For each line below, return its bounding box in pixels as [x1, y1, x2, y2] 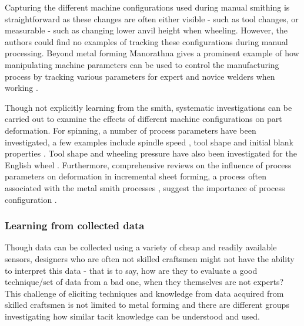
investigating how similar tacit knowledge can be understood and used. [5, 310, 260, 322]
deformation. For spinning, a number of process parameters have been [5, 124, 256, 136]
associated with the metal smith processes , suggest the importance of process [5, 181, 285, 193]
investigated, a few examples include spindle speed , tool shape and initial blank [5, 135, 293, 148]
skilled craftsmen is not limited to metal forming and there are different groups [5, 298, 289, 311]
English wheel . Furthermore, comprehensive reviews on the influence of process [5, 158, 292, 171]
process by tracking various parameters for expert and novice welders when [5, 70, 275, 82]
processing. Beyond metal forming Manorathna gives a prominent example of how [5, 47, 299, 59]
